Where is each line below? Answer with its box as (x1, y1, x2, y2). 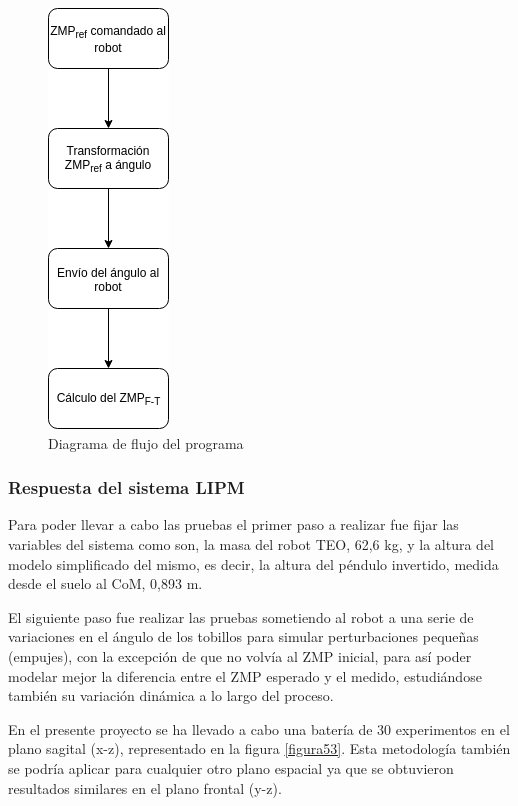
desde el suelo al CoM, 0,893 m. (8, 573, 203, 594)
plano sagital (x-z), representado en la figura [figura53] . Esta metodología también (8, 738, 511, 759)
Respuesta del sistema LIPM (8, 475, 245, 500)
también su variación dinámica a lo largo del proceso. (8, 685, 334, 706)
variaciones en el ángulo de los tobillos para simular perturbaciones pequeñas (8, 626, 479, 647)
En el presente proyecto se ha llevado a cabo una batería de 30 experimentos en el (8, 718, 510, 739)
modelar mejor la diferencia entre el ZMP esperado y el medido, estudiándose (8, 665, 482, 686)
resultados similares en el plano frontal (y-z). (8, 777, 282, 798)
